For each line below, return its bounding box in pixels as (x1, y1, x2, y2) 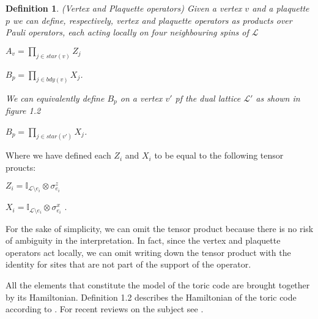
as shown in (256, 91, 300, 104)
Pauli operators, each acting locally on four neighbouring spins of (6, 26, 249, 39)
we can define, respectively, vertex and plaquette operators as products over (13, 13, 292, 26)
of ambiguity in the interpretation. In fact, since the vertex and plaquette (6, 234, 281, 247)
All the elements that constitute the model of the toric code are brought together (6, 278, 310, 291)
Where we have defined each (6, 149, 111, 162)
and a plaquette (252, 2, 309, 14)
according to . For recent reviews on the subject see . (6, 302, 204, 315)
